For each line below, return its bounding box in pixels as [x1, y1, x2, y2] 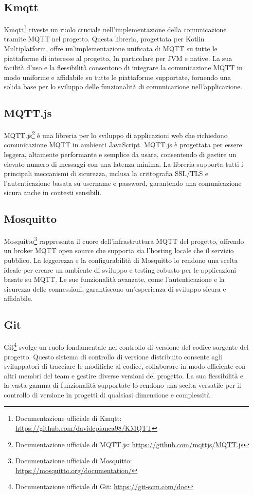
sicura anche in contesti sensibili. [4, 187, 102, 198]
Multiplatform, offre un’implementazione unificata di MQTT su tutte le [4, 43, 217, 54]
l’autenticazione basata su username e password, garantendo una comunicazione [4, 178, 242, 188]
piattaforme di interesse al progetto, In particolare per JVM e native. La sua [4, 53, 233, 63]
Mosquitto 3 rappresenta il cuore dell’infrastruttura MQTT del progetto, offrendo [4, 235, 244, 246]
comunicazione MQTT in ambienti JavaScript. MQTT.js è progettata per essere [4, 139, 242, 150]
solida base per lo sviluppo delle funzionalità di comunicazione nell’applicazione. [4, 81, 242, 92]
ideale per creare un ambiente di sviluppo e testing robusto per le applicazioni [4, 264, 236, 275]
